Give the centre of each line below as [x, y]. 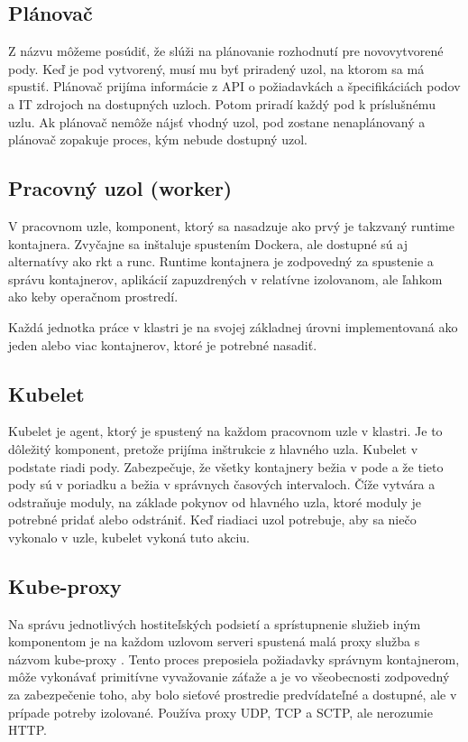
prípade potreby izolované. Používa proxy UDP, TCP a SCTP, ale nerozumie [220, 712]
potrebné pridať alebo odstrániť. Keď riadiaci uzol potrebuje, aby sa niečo [212, 519]
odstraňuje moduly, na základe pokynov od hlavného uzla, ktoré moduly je [215, 501]
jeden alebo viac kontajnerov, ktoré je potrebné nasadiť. [163, 344]
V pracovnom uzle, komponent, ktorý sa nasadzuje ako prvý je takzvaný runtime [231, 225]
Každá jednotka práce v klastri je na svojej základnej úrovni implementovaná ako [233, 326]
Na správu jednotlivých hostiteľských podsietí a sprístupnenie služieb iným [215, 623]
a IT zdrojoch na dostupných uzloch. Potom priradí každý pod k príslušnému [222, 103]
